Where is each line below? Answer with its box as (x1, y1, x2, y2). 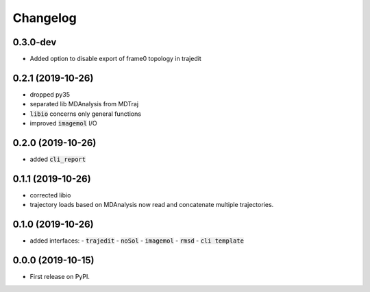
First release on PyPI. (29, 273, 90, 281)
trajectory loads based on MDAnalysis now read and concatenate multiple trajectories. (29, 201, 274, 209)
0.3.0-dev (12, 36, 57, 48)
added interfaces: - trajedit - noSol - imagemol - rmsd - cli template (29, 236, 245, 245)
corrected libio (29, 191, 71, 199)
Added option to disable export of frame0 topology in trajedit (29, 55, 201, 63)
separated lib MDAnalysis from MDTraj (29, 100, 139, 108)
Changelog (12, 10, 77, 25)
